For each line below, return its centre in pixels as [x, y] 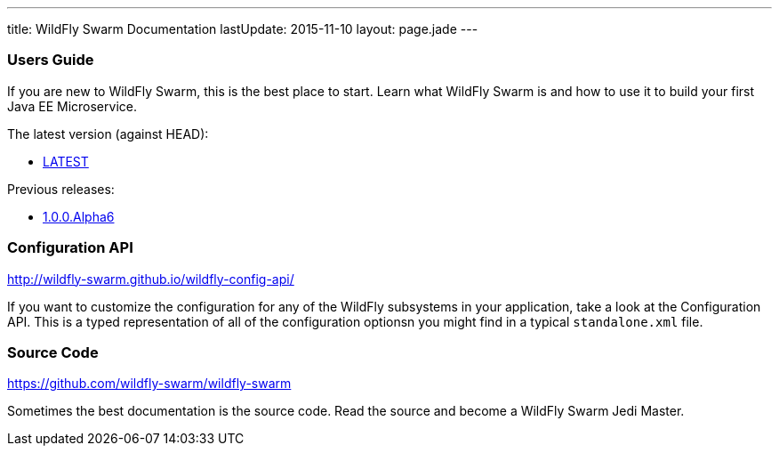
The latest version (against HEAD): [108, 133]
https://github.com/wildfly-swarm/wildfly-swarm [149, 384]
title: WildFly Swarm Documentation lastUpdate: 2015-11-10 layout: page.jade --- [243, 29]
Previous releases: [61, 189]
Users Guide [51, 60]
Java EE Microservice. [72, 106]
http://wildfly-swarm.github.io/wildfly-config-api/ [151, 279]
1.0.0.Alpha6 [79, 216]
